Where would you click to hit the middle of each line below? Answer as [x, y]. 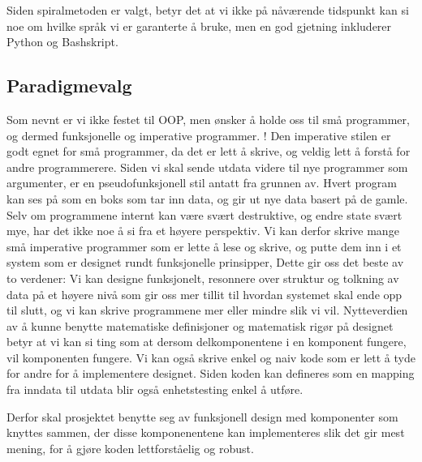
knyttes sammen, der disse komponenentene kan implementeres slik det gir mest [206, 432]
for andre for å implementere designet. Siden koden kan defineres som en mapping [211, 373]
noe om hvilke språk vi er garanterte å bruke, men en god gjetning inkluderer [199, 26]
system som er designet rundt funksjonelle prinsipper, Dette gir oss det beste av [205, 262]
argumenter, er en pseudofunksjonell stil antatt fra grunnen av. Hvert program [202, 183]
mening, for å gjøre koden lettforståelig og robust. [130, 448]
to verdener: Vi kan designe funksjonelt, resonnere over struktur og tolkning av [203, 278]
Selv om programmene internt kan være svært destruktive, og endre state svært [205, 214]
